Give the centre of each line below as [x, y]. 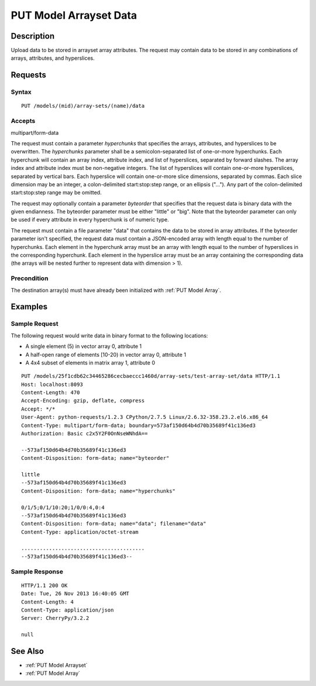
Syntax [21, 92]
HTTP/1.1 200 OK [44, 585]
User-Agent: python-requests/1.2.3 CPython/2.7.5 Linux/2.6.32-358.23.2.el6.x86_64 [145, 417]
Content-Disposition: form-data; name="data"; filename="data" [114, 524]
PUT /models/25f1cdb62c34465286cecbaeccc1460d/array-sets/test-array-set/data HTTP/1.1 [151, 376]
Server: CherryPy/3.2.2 [55, 618]
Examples [29, 307]
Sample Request [35, 324]
